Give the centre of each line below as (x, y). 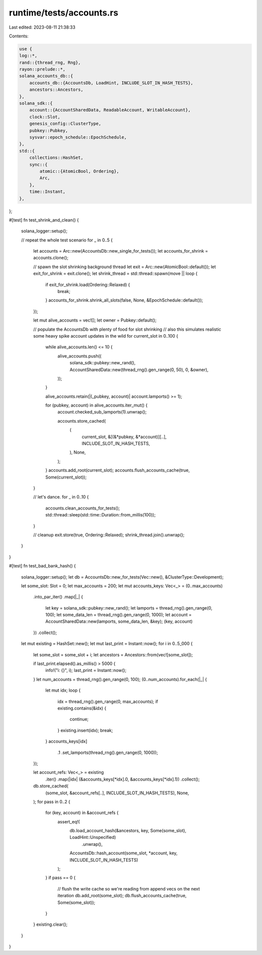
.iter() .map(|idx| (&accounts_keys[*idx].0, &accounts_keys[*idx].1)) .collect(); (123, 779)
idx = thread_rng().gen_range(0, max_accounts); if (108, 701)
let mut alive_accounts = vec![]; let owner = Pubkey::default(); (95, 320)
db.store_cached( (51, 786)
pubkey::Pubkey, (49, 130)
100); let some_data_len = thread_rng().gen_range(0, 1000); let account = (118, 615)
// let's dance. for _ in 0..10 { (61, 497)
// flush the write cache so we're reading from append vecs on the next (129, 888)
